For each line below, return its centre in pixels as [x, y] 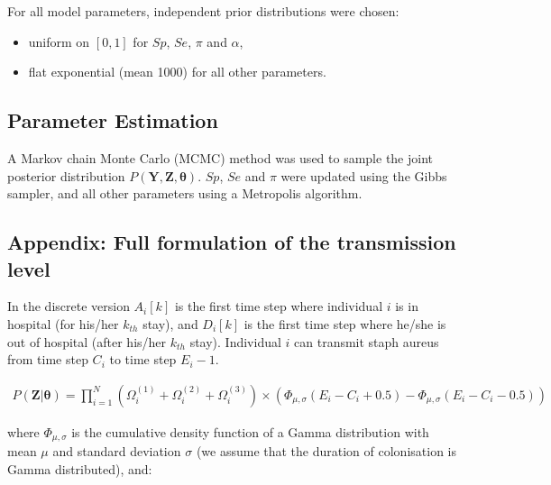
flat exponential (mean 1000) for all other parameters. [177, 72]
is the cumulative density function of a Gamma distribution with [250, 431]
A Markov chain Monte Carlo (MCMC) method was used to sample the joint [220, 157]
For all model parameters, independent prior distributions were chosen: [203, 11]
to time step [143, 359]
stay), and [170, 323]
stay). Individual [235, 341]
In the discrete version [69, 306]
